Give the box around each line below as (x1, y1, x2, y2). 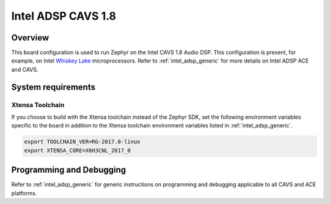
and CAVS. (11, 66, 38, 73)
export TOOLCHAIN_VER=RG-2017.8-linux (24, 138, 141, 145)
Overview (11, 32, 50, 43)
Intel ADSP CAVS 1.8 (11, 9, 116, 23)
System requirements (11, 81, 96, 92)
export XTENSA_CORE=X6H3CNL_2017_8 (24, 147, 131, 154)
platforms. (11, 189, 37, 197)
